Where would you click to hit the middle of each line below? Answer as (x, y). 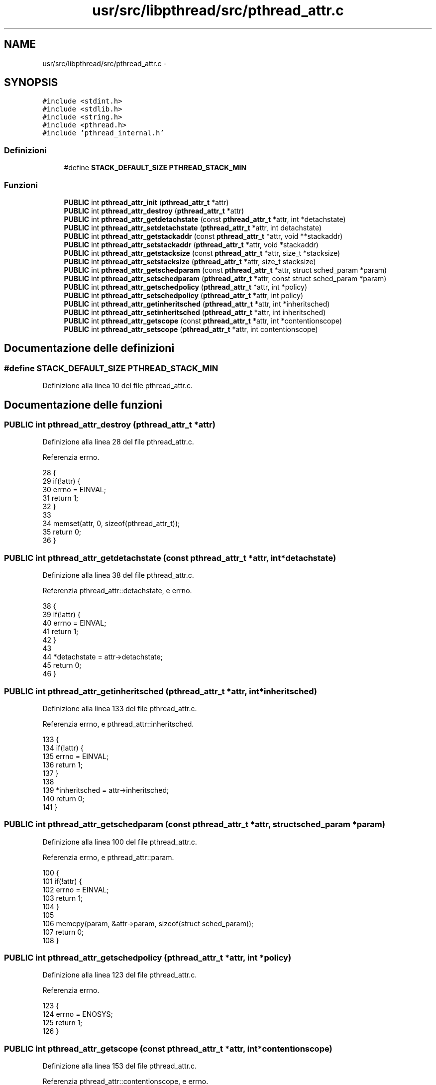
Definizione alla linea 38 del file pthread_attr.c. (118, 575)
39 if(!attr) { (61, 615)
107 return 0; (63, 932)
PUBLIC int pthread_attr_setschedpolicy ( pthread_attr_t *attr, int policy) (184, 295)
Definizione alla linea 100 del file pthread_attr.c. (120, 842)
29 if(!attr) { (61, 481)
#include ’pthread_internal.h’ (103, 133)
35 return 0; (62, 532)
